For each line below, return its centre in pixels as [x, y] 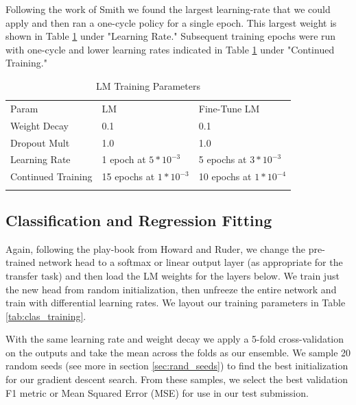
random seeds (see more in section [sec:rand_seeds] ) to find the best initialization [177, 366]
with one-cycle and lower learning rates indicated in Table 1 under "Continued [170, 49]
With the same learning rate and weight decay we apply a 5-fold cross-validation [175, 339]
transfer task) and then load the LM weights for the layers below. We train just [173, 275]
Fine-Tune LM [229, 108]
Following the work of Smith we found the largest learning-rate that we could [168, 9]
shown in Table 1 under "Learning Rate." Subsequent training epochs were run [171, 36]
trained [21, 262]
